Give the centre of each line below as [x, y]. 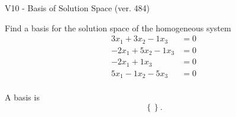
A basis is [22, 97]
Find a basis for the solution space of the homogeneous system [118, 27]
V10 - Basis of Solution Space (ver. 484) [77, 8]
